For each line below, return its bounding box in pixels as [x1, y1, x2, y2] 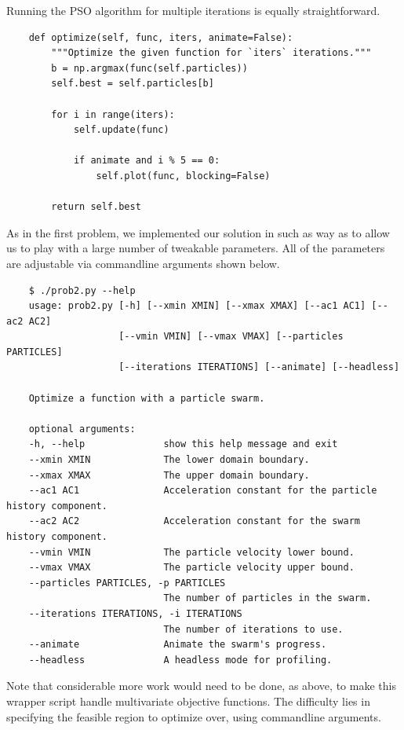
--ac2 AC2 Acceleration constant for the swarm [28, 515, 361, 527]
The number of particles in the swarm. [163, 592, 372, 604]
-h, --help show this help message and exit [28, 438, 338, 450]
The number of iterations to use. [163, 623, 344, 635]
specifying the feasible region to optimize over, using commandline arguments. [6, 708, 381, 724]
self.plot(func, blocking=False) [96, 170, 271, 182]
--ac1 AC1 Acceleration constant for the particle [28, 485, 377, 497]
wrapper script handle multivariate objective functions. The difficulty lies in [6, 692, 370, 709]
